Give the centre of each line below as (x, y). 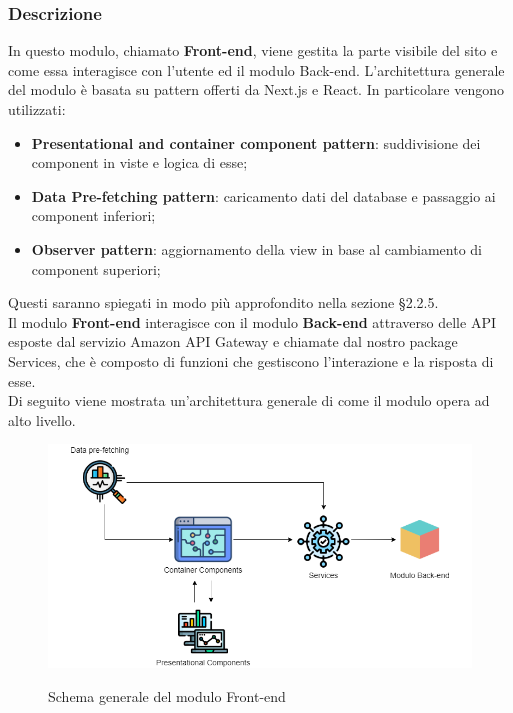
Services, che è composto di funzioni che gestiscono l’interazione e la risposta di (251, 360)
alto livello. (42, 419)
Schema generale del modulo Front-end (167, 695)
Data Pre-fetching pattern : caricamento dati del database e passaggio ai (263, 195)
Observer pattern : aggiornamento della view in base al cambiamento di (256, 248)
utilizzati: (37, 109)
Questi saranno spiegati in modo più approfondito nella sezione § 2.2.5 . (223, 302)
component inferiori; (93, 215)
